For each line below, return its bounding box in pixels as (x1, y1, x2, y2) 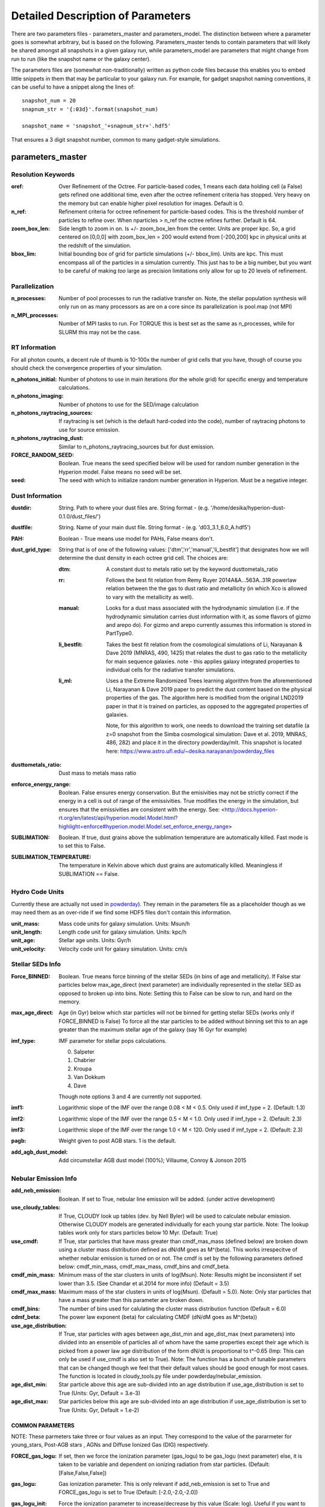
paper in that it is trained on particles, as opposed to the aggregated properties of (106, 702, 309, 709)
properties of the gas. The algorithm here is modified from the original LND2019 (106, 694, 304, 702)
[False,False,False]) (58, 1469, 107, 1476)
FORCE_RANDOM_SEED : (11, 451, 75, 459)
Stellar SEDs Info (11, 960, 61, 969)
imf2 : (11, 1115, 25, 1122)
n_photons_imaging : (11, 392, 64, 400)
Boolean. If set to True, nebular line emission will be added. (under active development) (58, 1195, 275, 1203)
